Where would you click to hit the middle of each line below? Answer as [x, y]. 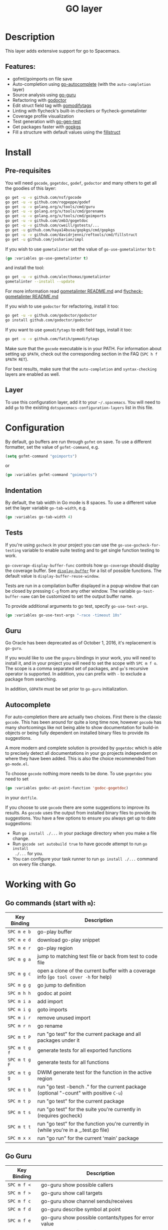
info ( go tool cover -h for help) [74, 977]
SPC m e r [19, 948]
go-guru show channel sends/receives [87, 1201]
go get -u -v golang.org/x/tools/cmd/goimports [56, 216]
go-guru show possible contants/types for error [97, 1217]
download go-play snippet [68, 940]
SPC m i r [19, 1018]
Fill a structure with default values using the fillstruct [66, 132]
